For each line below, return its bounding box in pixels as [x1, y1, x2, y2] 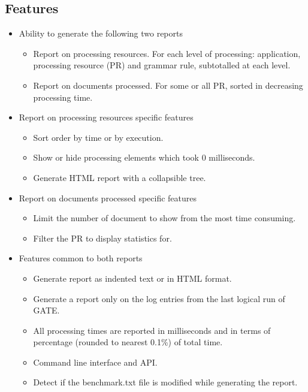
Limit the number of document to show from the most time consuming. [33, 212, 296, 224]
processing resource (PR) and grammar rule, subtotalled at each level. [33, 59, 291, 71]
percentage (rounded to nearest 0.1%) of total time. [33, 336, 223, 348]
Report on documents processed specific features [19, 191, 197, 204]
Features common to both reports [19, 252, 143, 264]
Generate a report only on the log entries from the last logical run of [33, 292, 285, 304]
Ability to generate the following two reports [19, 27, 183, 40]
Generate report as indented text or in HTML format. [33, 272, 232, 284]
